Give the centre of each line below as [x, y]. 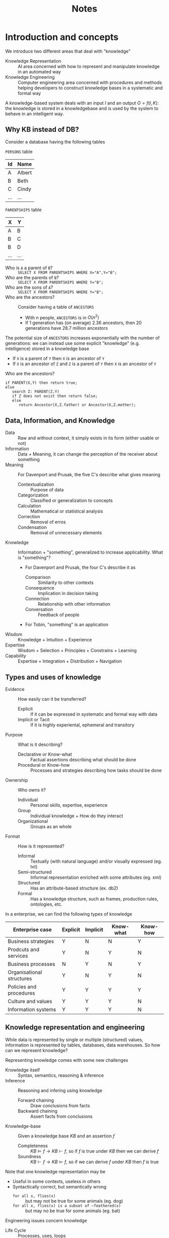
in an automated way [39, 72]
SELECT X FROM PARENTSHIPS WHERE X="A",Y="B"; [67, 273]
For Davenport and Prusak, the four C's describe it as [80, 567]
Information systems [32, 1010]
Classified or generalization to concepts [72, 501]
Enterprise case [32, 930]
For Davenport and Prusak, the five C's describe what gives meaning [89, 475]
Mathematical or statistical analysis [67, 511]
